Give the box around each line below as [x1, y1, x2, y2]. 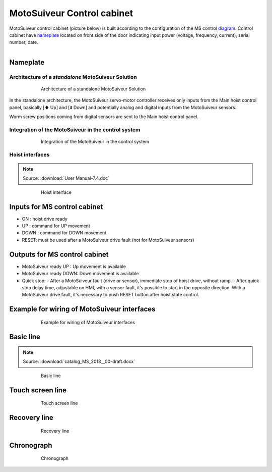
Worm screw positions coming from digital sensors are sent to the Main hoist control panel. [9, 114, 198, 120]
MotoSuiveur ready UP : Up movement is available [22, 263, 126, 270]
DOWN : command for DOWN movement [22, 230, 107, 236]
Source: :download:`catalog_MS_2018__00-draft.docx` [23, 358, 135, 364]
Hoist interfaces [9, 151, 50, 158]
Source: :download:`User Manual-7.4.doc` [23, 175, 110, 181]
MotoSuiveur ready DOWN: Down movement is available [22, 271, 139, 277]
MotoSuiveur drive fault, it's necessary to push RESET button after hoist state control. [22, 292, 199, 298]
